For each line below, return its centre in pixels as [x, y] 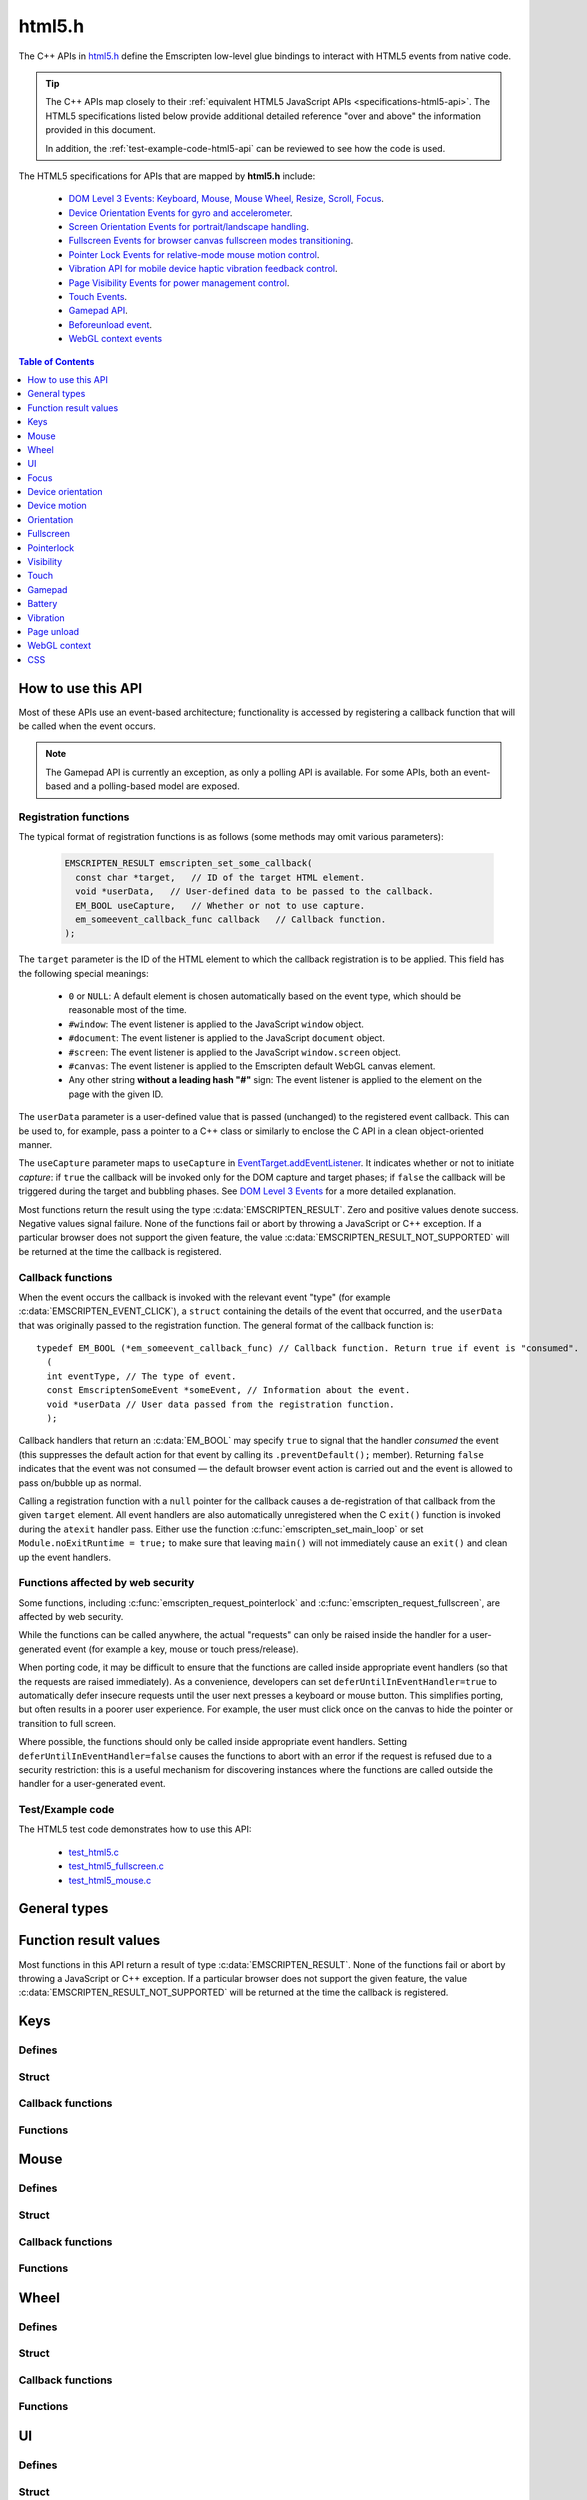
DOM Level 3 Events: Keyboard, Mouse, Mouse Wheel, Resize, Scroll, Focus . [226, 199]
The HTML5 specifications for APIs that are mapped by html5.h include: [167, 176]
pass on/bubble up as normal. [80, 1482]
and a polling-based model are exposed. [156, 786]
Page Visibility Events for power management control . [179, 282]
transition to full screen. [67, 1723]
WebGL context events [115, 339]
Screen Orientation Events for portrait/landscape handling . [189, 227]
